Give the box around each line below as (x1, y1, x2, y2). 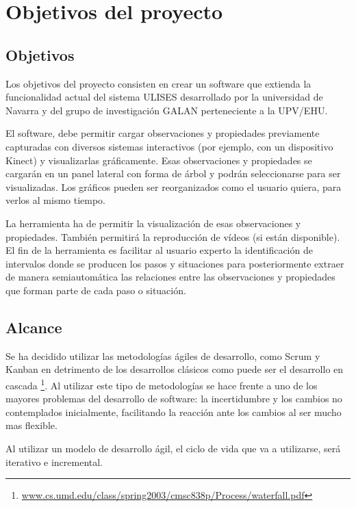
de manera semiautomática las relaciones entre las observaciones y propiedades (5, 270, 335, 284)
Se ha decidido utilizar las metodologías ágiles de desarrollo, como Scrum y (5, 348, 320, 363)
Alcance (5, 316, 62, 337)
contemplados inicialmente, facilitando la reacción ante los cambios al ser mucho (5, 404, 342, 419)
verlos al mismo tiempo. (5, 193, 106, 207)
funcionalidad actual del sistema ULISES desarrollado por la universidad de (5, 90, 323, 104)
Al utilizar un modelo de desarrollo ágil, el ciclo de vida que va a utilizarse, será (5, 441, 341, 455)
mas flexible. (5, 418, 58, 432)
